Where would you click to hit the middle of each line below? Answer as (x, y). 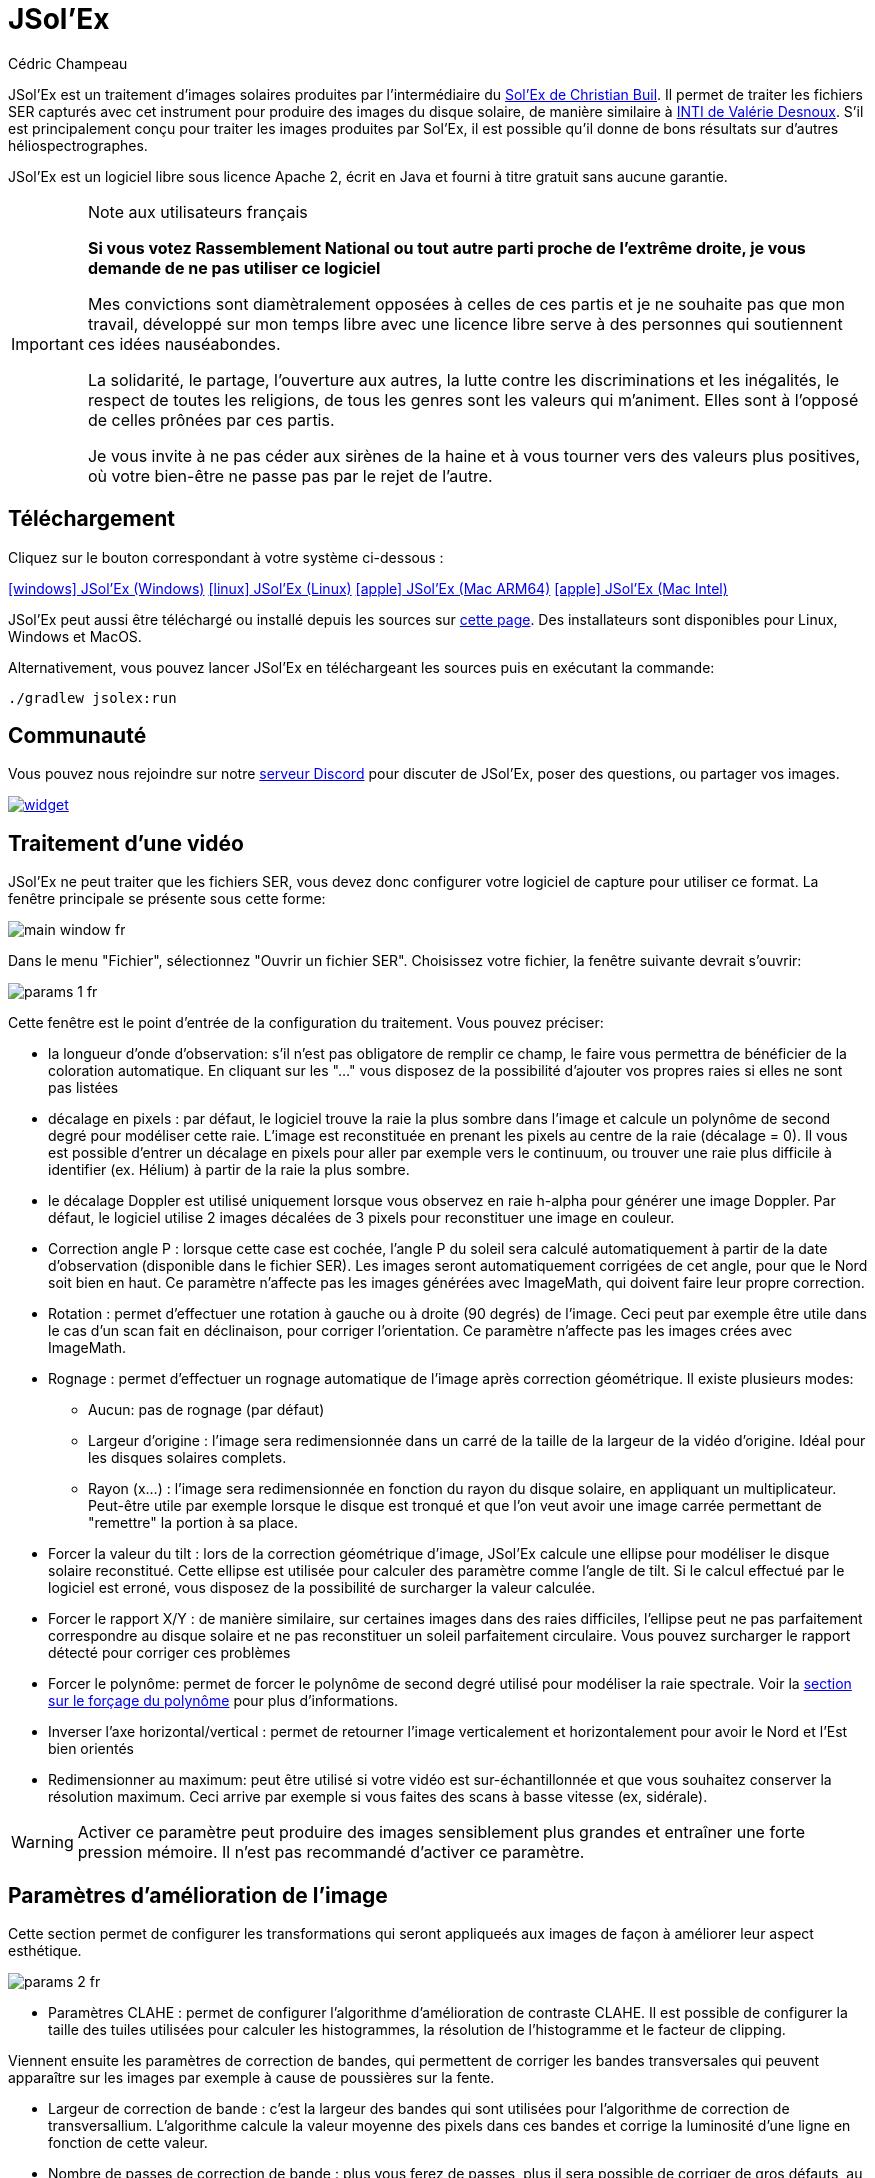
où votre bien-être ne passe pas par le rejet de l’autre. (290, 475)
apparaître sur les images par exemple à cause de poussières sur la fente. (251, 2078)
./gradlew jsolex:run (92, 697)
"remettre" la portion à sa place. (193, 1523)
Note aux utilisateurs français (197, 211)
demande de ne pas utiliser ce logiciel (234, 267)
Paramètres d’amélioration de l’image (198, 1895)
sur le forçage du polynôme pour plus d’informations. (223, 1701)
